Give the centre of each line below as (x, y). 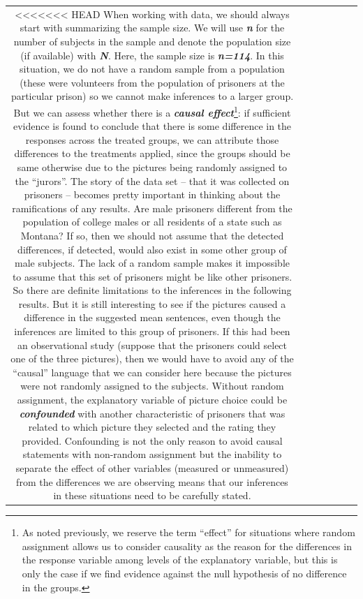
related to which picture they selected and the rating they (152, 427)
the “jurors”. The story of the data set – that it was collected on (152, 180)
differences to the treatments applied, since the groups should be (152, 153)
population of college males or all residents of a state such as (152, 222)
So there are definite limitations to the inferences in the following (152, 290)
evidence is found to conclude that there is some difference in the (152, 126)
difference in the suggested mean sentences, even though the (152, 317)
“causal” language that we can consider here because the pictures (152, 372)
